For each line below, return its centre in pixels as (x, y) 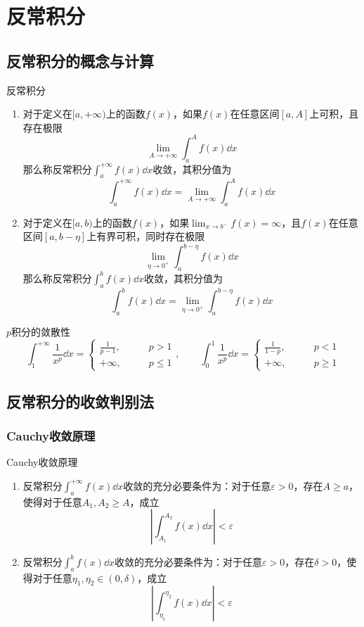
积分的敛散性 (41, 331)
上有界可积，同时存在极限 (146, 236)
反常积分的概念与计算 (80, 60)
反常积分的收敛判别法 (80, 401)
